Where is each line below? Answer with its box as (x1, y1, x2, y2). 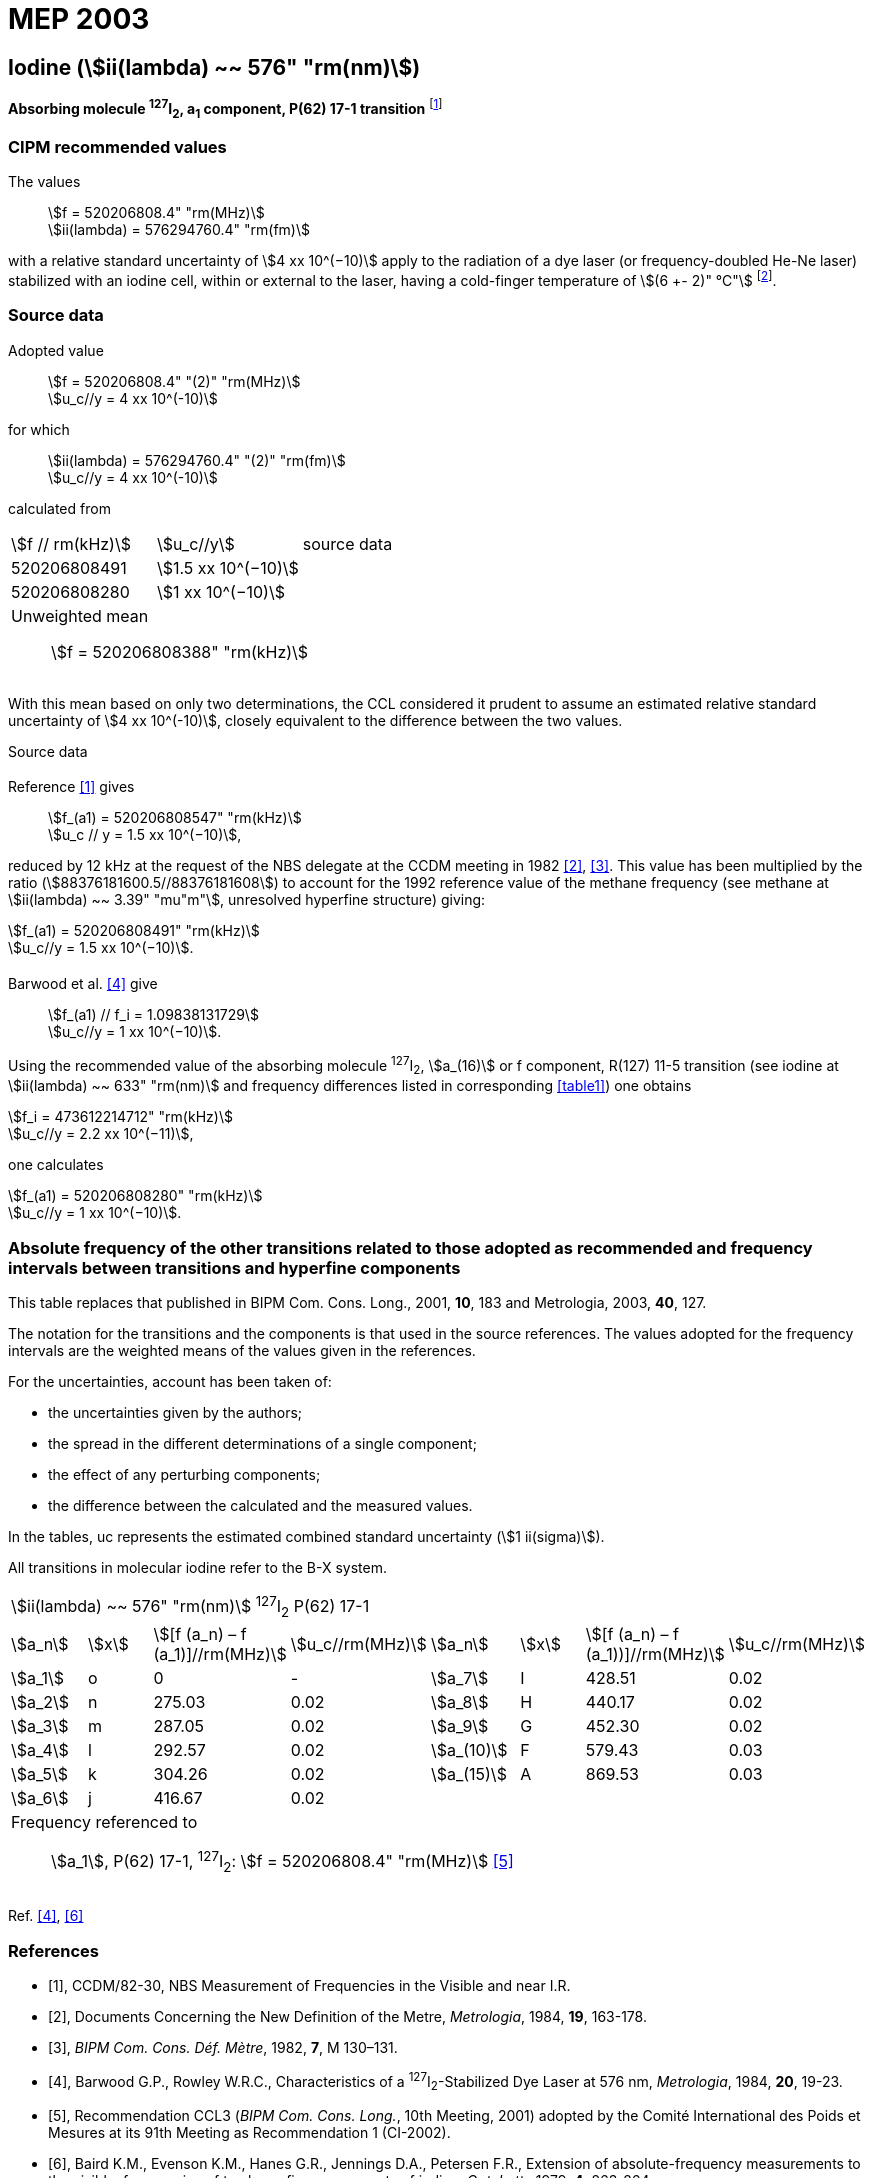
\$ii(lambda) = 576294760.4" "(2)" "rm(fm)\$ (48, 451, 346, 469)
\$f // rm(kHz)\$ (11, 533, 131, 554)
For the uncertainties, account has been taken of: (8, 1373, 332, 1391)
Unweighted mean (11, 605, 149, 626)
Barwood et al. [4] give (8, 975, 158, 992)
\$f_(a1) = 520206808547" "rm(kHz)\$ (48, 809, 302, 827)
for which (8, 420, 70, 438)
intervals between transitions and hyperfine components (8, 1257, 461, 1278)
